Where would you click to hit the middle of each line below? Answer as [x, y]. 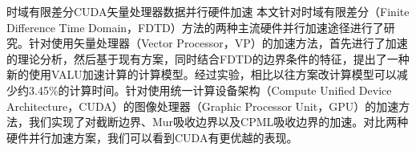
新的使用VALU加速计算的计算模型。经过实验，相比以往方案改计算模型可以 [202, 74]
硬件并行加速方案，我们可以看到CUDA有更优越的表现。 [152, 137]
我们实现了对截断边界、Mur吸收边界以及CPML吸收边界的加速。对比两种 [218, 122]
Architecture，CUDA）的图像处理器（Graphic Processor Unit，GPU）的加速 [203, 106]
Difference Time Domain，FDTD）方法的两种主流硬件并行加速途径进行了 [195, 27]
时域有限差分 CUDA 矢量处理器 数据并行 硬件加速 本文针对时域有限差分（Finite [208, 11]
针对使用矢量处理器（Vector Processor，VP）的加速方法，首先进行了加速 [218, 43]
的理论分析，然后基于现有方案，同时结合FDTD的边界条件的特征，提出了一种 [208, 58]
